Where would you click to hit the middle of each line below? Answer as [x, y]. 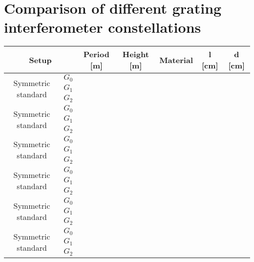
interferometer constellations [103, 27]
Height [136, 54]
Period [96, 54]
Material [176, 60]
